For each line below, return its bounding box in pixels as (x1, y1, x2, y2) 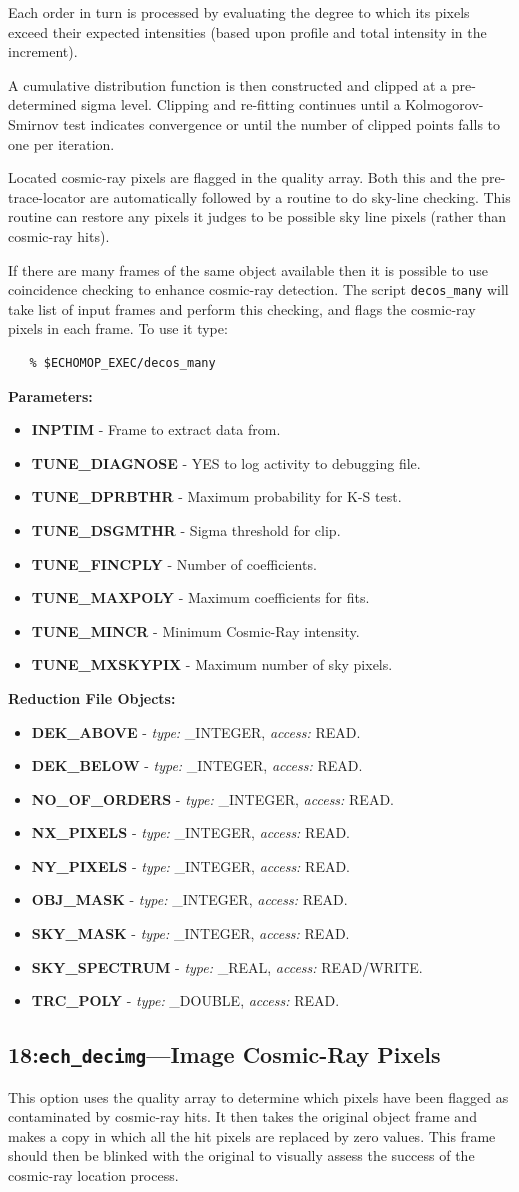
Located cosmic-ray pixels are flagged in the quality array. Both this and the (8, 167, 477, 188)
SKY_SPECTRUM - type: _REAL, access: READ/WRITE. (31, 956, 423, 977)
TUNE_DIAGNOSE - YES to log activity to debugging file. (31, 452, 421, 473)
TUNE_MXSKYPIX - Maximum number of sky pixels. (31, 654, 393, 675)
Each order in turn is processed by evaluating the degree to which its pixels (8, 2, 470, 22)
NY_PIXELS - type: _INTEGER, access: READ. (31, 855, 351, 876)
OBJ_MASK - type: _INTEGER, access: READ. (31, 889, 348, 910)
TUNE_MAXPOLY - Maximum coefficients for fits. (31, 587, 370, 608)
